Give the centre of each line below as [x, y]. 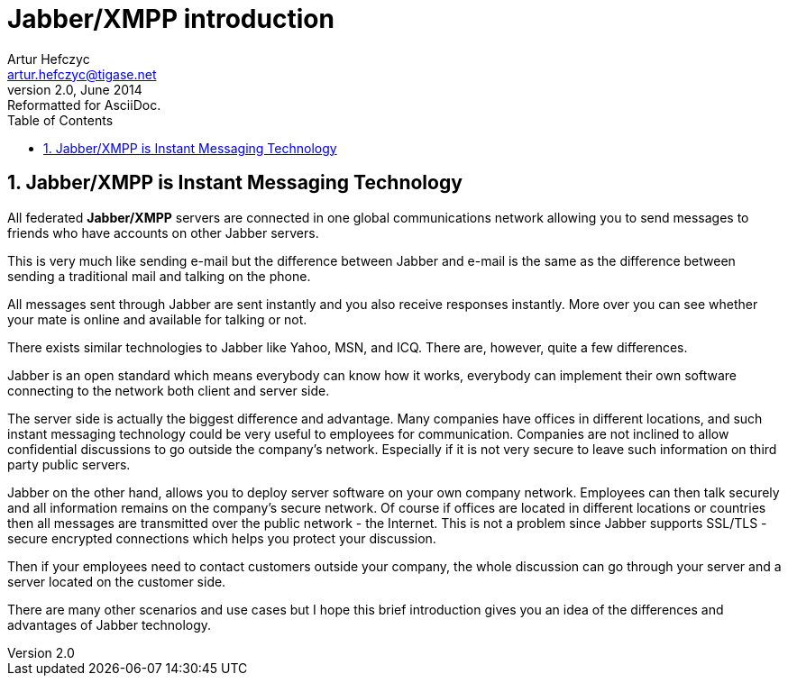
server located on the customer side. [117, 581]
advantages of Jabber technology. [110, 624]
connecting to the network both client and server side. [169, 390]
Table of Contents [60, 120]
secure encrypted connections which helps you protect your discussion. [222, 538]
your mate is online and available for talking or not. [157, 319]
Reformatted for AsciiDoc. [84, 105]
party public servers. [69, 464]
